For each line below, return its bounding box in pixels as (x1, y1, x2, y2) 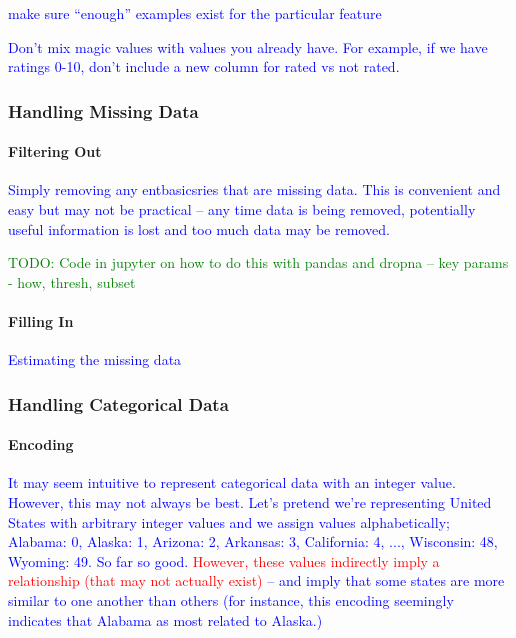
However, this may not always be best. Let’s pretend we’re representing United (8, 492, 492, 513)
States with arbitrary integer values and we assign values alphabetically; (8, 511, 450, 532)
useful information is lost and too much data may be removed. (8, 218, 390, 239)
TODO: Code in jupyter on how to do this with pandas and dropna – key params (8, 252, 509, 273)
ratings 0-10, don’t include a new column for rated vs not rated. (8, 56, 400, 77)
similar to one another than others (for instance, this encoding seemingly (8, 589, 454, 610)
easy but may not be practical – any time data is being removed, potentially (8, 199, 476, 220)
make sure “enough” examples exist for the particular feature (8, 3, 382, 23)
